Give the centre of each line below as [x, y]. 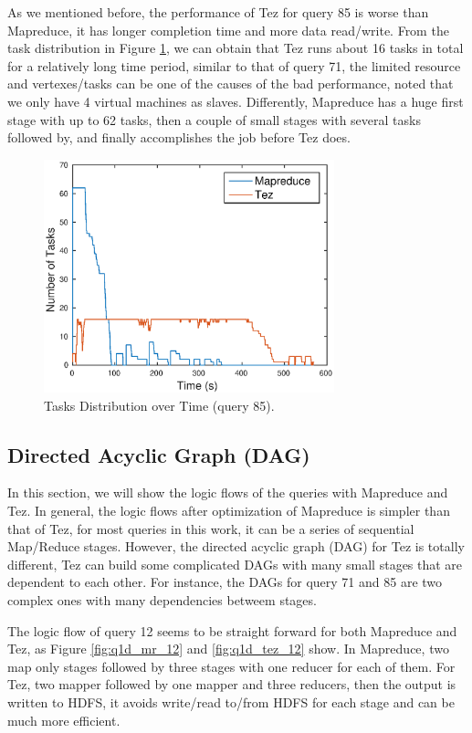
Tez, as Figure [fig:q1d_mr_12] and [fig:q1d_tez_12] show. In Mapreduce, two [228, 649]
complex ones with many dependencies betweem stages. [162, 599]
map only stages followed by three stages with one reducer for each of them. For [231, 666]
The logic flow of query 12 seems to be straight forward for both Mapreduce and [232, 630]
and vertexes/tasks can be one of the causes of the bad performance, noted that [231, 84]
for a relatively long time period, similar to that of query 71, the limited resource [234, 65]
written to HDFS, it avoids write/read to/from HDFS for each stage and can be [231, 702]
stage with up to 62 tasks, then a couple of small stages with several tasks [214, 119]
